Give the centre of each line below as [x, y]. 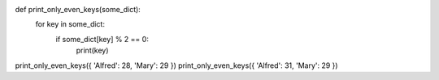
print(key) [92, 51]
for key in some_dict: [70, 24]
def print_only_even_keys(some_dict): [78, 9]
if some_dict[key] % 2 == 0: [102, 39]
